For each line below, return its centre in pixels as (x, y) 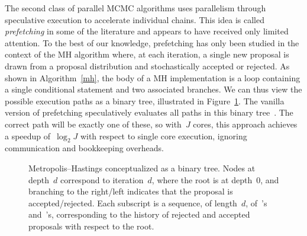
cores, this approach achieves (245, 124)
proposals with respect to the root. (91, 226)
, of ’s (256, 202)
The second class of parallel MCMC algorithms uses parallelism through (135, 8)
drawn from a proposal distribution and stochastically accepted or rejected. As (147, 66)
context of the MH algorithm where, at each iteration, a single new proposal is (147, 54)
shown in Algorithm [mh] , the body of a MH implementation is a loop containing (153, 77)
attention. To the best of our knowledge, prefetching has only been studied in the (152, 42)
